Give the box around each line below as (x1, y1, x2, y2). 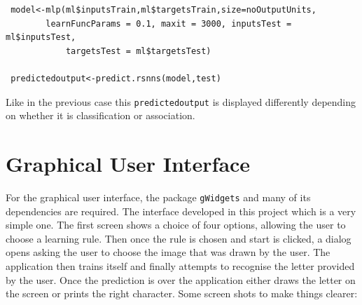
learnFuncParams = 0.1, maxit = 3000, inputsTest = (46, 18, 292, 29)
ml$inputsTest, (6, 32, 76, 43)
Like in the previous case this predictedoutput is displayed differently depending (6, 94, 356, 109)
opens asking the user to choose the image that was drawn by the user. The (6, 245, 330, 259)
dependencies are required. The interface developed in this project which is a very (6, 203, 356, 218)
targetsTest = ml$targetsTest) (65, 46, 211, 56)
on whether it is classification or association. (6, 108, 195, 123)
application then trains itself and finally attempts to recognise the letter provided (6, 258, 355, 273)
